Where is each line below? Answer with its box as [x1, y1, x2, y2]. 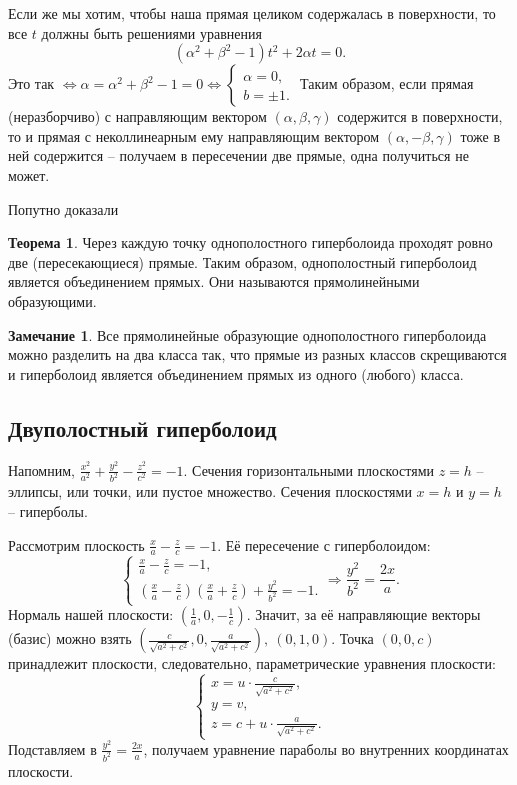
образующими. [8, 290, 97, 311]
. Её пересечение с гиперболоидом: [217, 534, 431, 555]
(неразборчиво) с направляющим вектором [8, 106, 267, 127]
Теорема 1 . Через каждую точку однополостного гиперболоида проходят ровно [8, 232, 493, 253]
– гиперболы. [8, 500, 88, 521]
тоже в [460, 125, 501, 146]
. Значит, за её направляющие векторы [246, 604, 481, 625]
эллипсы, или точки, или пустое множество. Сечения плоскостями [8, 481, 412, 502]
